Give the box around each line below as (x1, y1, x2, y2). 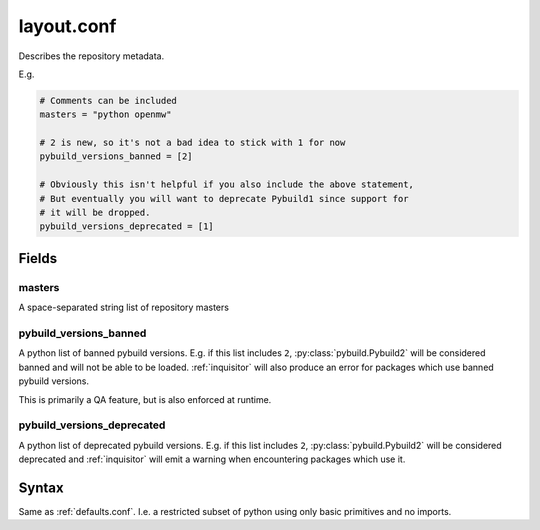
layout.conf (18, 15, 117, 37)
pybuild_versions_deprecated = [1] (39, 221, 214, 232)
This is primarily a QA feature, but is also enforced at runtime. (18, 393, 272, 405)
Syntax (18, 479, 64, 496)
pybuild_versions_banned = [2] (39, 151, 194, 162)
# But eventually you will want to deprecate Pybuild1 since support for (39, 193, 409, 204)
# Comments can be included (39, 95, 177, 106)
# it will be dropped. (39, 207, 151, 219)
